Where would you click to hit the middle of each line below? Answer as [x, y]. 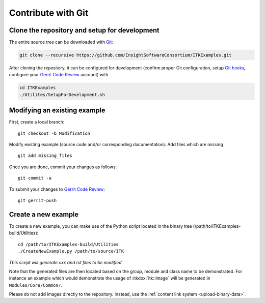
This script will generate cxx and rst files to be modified [66, 262]
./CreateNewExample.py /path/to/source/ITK [71, 251]
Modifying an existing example [57, 110]
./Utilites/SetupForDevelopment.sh [62, 94]
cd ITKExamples [38, 88]
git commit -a [35, 178]
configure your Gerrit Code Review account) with [59, 75]
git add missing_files [45, 156]
